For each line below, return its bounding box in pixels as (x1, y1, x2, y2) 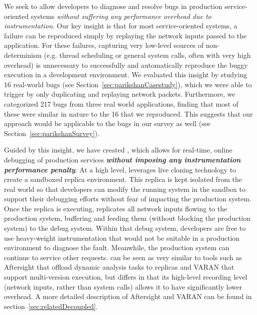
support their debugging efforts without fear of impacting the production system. (4, 193, 252, 204)
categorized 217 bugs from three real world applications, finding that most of (4, 98, 239, 109)
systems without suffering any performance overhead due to (31, 10, 212, 21)
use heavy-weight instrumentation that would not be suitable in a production (4, 232, 240, 243)
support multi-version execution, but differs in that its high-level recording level (4, 272, 248, 282)
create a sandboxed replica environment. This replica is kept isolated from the (4, 174, 242, 184)
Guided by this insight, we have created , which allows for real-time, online (4, 145, 233, 155)
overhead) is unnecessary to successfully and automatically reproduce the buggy (4, 59, 248, 70)
